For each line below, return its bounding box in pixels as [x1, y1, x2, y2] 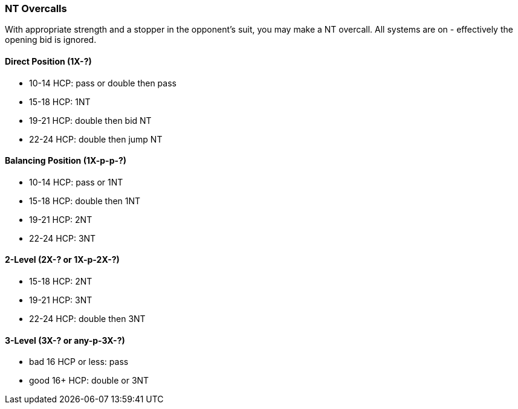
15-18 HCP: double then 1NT [29, 195, 141, 206]
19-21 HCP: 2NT [29, 214, 92, 225]
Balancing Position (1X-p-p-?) [5, 155, 127, 166]
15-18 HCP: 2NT [29, 276, 92, 287]
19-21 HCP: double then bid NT [29, 115, 152, 126]
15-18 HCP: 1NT [29, 96, 91, 107]
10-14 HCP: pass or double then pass [29, 77, 176, 88]
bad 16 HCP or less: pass [29, 356, 129, 367]
